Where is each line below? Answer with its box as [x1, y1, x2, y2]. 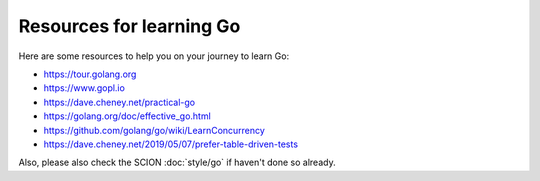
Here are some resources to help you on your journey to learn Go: [18, 50, 290, 62]
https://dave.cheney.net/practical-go [43, 96, 195, 108]
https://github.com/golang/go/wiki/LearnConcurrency [43, 124, 265, 136]
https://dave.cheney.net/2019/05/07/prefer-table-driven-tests [43, 138, 299, 150]
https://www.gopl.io [43, 82, 125, 94]
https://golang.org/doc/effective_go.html [43, 110, 212, 122]
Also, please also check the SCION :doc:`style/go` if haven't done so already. [18, 156, 336, 169]
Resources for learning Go [18, 15, 241, 37]
